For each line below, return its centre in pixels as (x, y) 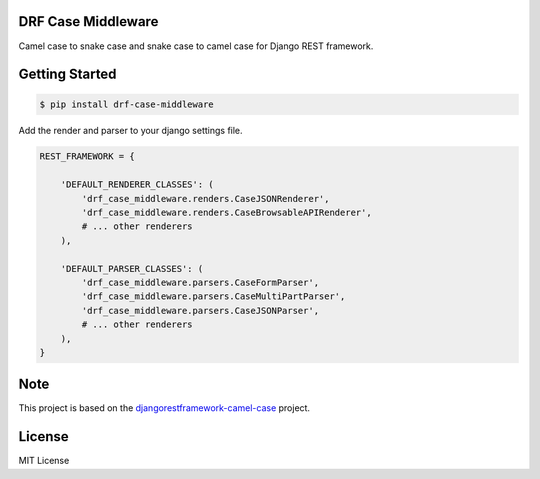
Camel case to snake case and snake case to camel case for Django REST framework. (196, 46)
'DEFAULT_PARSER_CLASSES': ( (132, 268)
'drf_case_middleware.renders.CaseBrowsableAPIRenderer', (226, 213)
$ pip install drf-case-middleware (126, 104)
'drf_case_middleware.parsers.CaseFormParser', (200, 282)
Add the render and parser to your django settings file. (131, 130)
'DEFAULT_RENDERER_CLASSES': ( (137, 184)
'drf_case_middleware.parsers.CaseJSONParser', (200, 310)
